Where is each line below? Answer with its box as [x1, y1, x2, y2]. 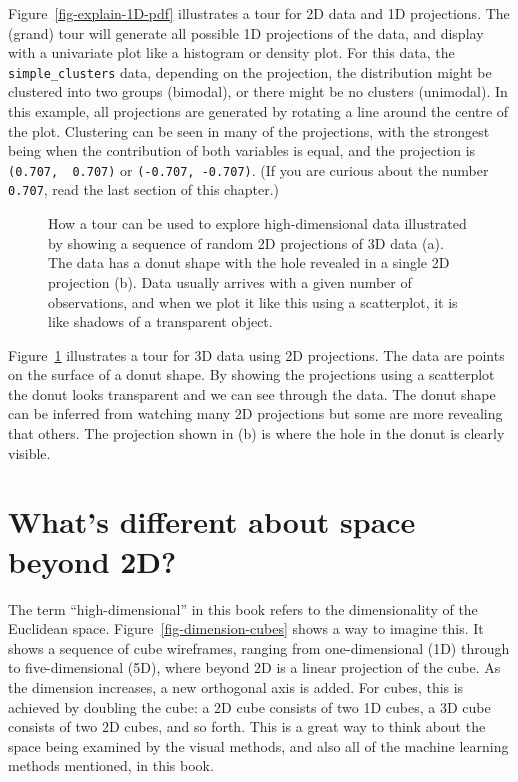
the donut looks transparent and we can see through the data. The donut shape [8, 383, 496, 404]
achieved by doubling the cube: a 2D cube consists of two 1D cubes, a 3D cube [8, 696, 491, 717]
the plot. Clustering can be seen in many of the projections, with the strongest [8, 120, 490, 141]
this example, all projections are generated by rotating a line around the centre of [8, 101, 509, 122]
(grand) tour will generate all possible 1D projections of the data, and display [8, 22, 484, 43]
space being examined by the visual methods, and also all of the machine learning [8, 735, 509, 756]
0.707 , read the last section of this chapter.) [8, 179, 279, 200]
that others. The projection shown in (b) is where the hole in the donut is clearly [8, 423, 505, 444]
